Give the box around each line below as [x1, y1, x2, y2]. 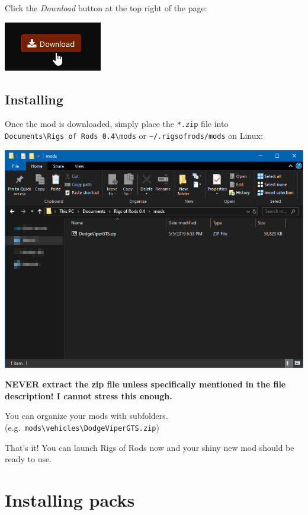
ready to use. [5, 453, 52, 465]
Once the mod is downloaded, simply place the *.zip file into [5, 117, 229, 130]
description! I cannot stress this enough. [5, 389, 172, 402]
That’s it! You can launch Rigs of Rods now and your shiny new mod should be [5, 441, 294, 453]
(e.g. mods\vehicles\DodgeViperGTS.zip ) [5, 421, 159, 433]
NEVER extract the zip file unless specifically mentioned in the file [5, 378, 286, 390]
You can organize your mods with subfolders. [5, 409, 168, 422]
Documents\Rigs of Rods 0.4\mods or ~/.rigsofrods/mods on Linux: [5, 129, 263, 142]
